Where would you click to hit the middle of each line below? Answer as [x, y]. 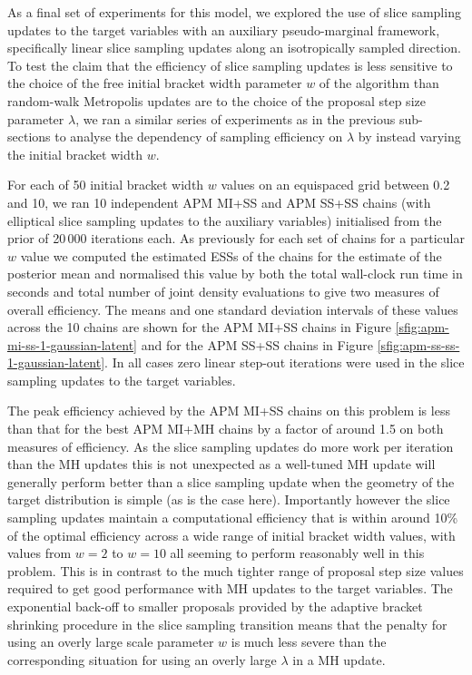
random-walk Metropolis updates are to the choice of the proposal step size [216, 100]
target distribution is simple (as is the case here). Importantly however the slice [229, 499]
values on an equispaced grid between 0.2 [335, 185]
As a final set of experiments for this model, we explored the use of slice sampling [234, 12]
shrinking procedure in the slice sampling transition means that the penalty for [227, 624]
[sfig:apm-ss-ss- [418, 344]
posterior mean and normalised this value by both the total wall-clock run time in [235, 274]
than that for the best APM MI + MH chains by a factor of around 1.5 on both [226, 429]
